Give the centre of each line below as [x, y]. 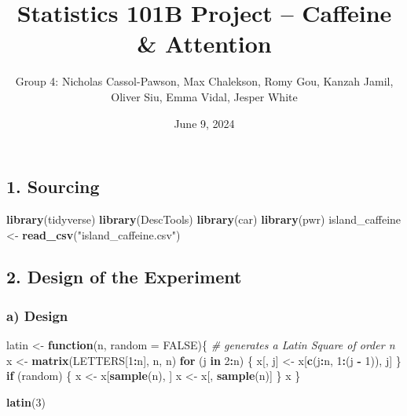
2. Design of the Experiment [124, 277]
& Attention [204, 44]
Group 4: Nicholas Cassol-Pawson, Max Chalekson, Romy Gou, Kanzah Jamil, [204, 81]
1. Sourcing [53, 186]
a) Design [37, 315]
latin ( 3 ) [26, 401]
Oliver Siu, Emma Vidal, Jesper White [204, 96]
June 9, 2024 [204, 123]
